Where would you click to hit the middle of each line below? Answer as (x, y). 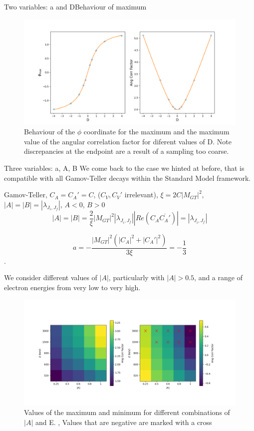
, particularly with (136, 277)
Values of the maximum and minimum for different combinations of (127, 412)
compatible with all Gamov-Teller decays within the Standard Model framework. (127, 178)
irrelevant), (141, 195)
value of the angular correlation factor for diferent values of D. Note (128, 141)
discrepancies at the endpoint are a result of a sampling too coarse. (127, 151)
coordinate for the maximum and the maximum (156, 132)
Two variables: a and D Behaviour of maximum (75, 6)
